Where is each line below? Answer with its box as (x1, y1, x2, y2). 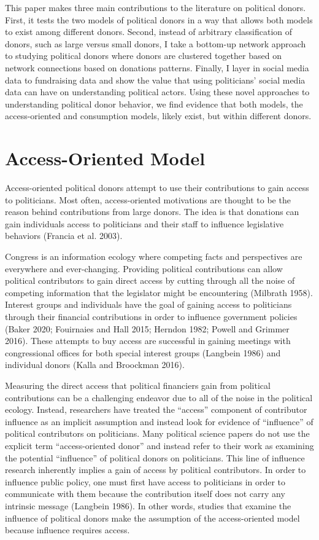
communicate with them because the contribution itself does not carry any (5, 487, 285, 500)
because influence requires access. (5, 523, 130, 536)
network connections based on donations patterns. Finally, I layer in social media (5, 61, 309, 74)
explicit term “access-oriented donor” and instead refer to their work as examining (5, 439, 314, 452)
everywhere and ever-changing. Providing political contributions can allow (5, 262, 283, 275)
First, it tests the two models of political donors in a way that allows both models (5, 13, 313, 26)
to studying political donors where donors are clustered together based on (5, 49, 282, 62)
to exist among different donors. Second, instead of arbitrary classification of (5, 25, 293, 38)
